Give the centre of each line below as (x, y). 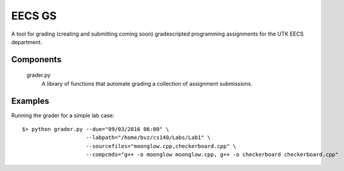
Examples (30, 101)
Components (36, 60)
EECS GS (34, 16)
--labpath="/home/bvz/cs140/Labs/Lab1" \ (148, 138)
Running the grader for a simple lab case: (63, 115)
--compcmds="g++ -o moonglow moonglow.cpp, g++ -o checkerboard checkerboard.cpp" (212, 155)
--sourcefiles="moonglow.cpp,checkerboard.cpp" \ (161, 146)
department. (27, 42)
